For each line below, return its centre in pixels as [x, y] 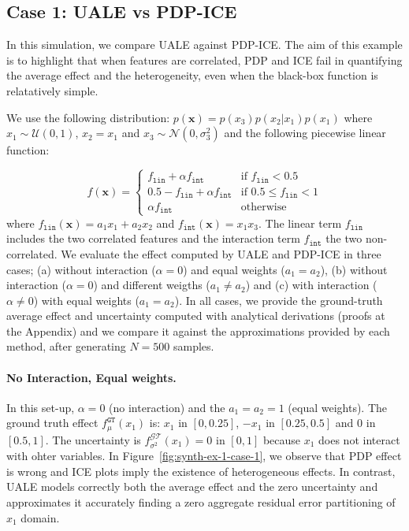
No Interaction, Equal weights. [91, 377]
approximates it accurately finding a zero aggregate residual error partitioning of [201, 501]
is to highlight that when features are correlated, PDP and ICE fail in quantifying [204, 59]
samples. [193, 346]
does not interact [359, 439]
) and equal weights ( [234, 269]
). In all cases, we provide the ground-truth [279, 300]
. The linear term [300, 223]
